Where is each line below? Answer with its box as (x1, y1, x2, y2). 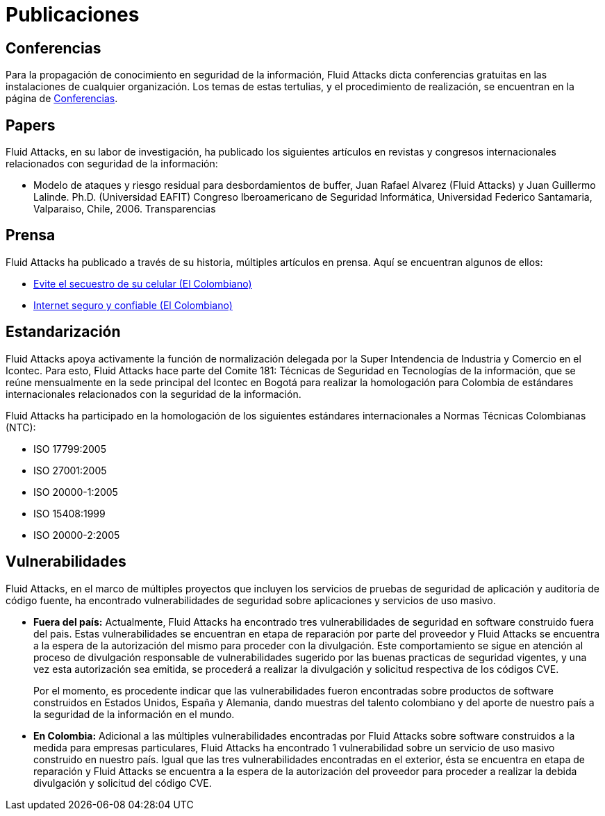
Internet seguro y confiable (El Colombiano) (33, 299, 233, 311)
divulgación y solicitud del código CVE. (33, 776, 212, 789)
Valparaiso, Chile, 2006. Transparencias (33, 203, 216, 215)
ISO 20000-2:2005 (33, 528, 120, 541)
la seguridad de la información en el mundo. (33, 708, 235, 720)
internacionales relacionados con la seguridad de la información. (6, 388, 301, 400)
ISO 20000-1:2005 (33, 485, 118, 498)
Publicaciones (6, 3, 140, 26)
